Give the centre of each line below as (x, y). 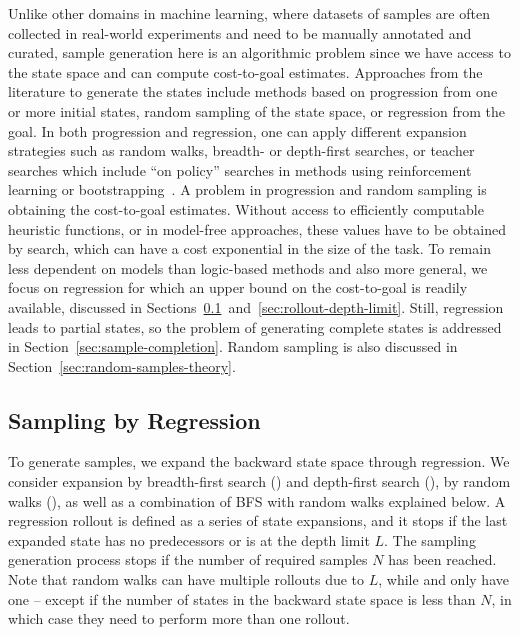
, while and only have (443, 579)
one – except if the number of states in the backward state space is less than (242, 598)
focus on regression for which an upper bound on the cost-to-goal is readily (238, 287)
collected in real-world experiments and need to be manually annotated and (240, 32)
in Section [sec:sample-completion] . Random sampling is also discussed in (233, 346)
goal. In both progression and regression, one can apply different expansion (237, 130)
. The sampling (430, 539)
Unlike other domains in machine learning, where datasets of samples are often (249, 13)
